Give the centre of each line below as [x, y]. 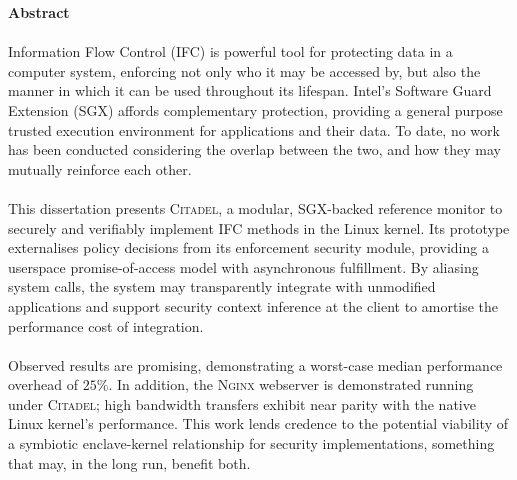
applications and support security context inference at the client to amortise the [253, 305]
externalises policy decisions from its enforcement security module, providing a [248, 247]
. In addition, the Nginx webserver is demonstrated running [291, 384]
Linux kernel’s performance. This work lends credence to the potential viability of [258, 423]
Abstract [39, 12]
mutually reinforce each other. [100, 168]
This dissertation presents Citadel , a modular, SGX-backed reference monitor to [255, 207]
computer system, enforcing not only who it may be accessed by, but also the [244, 70]
